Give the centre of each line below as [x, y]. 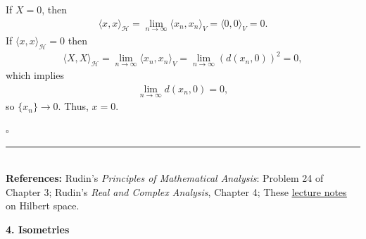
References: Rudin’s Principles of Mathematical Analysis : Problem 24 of [165, 178]
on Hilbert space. [43, 206]
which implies [35, 75]
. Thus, [73, 106]
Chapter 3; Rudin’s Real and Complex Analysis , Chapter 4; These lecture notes [176, 191]
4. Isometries [38, 229]
